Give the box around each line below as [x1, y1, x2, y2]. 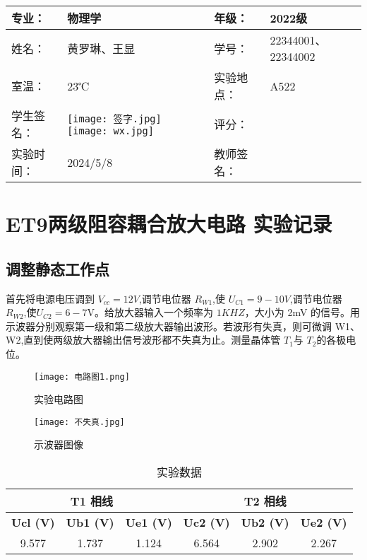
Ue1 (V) [125, 514, 172, 531]
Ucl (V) [11, 514, 55, 531]
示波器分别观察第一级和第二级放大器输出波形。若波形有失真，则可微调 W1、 [6, 318, 361, 333]
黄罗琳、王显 [67, 40, 136, 57]
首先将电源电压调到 [6, 291, 95, 305]
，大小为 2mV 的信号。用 [244, 305, 361, 320]
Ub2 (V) [241, 514, 289, 531]
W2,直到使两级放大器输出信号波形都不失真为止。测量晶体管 [6, 332, 281, 347]
